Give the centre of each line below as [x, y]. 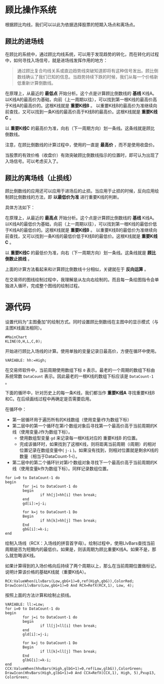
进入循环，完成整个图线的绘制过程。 [45, 285]
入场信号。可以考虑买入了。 [33, 161]
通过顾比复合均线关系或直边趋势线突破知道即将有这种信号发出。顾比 [85, 70]
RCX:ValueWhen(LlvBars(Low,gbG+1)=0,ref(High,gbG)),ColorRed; [70, 581]
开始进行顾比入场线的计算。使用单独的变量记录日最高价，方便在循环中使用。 [82, 351]
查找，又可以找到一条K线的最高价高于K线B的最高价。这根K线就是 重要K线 [83, 112]
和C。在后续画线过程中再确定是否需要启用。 [50, 399]
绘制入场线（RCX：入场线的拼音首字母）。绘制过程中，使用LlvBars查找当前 [80, 543]
